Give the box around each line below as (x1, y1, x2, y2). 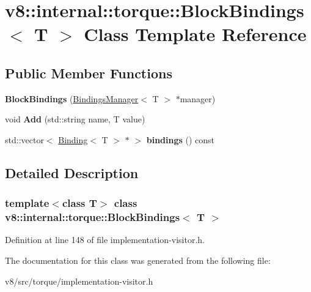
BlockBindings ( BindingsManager (5, 92, 139, 105)
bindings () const (146, 133, 215, 146)
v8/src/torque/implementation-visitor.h (5, 274, 153, 287)
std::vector (5, 133, 44, 146)
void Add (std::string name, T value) (5, 113, 145, 125)
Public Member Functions (5, 63, 172, 82)
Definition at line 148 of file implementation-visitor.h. (5, 233, 205, 246)
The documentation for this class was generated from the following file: (5, 254, 271, 267)
